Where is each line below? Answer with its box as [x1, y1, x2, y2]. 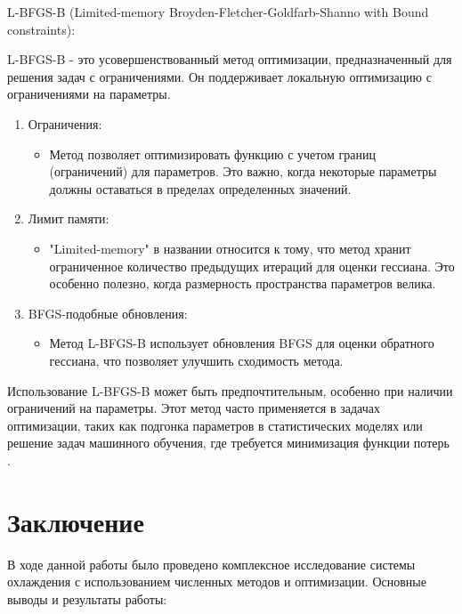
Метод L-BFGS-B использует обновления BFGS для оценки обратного [49, 334, 434, 352]
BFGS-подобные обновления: [28, 303, 188, 322]
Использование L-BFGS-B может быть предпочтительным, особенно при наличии [7, 381, 453, 400]
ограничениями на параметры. [7, 85, 171, 103]
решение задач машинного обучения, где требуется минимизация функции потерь [7, 433, 450, 452]
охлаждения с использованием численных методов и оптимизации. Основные [7, 572, 426, 591]
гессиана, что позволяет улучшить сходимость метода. [49, 351, 344, 369]
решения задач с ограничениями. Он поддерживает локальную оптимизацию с [7, 67, 432, 85]
